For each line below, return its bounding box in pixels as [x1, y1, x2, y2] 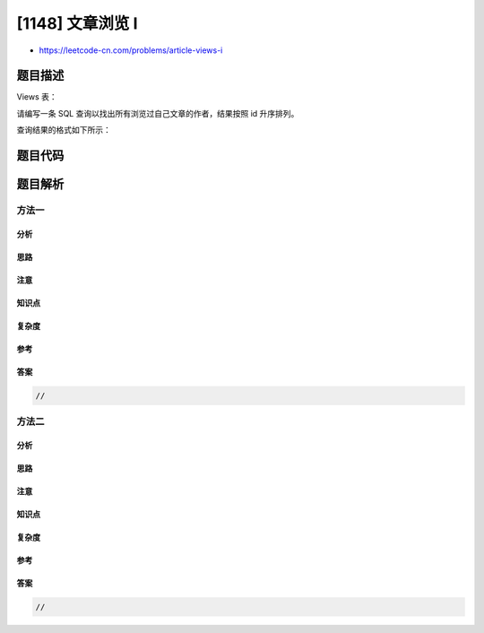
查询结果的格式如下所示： [16, 125, 111, 135]
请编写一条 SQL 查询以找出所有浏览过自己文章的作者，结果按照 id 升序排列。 [16, 108, 299, 118]
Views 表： [16, 91, 57, 102]
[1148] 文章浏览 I [16, 13, 138, 33]
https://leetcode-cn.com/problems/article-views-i [39, 45, 223, 56]
